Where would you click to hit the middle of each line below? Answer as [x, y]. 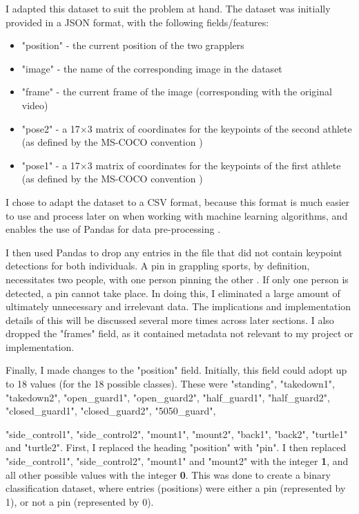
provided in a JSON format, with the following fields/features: [137, 22]
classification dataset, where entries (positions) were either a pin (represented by [176, 488]
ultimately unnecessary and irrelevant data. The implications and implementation [178, 306]
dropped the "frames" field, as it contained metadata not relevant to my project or [179, 333]
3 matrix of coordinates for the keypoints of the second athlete [220, 128]
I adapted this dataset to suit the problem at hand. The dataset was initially [168, 8]
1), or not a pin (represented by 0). [80, 501]
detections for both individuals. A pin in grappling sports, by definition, [158, 266]
